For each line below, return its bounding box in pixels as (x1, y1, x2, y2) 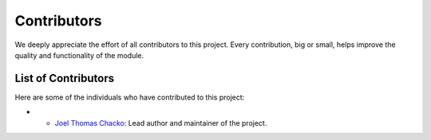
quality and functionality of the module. (14, 50, 144, 60)
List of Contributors (14, 72, 115, 85)
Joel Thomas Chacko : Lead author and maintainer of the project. (54, 118, 267, 127)
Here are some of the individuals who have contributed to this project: (14, 92, 245, 102)
